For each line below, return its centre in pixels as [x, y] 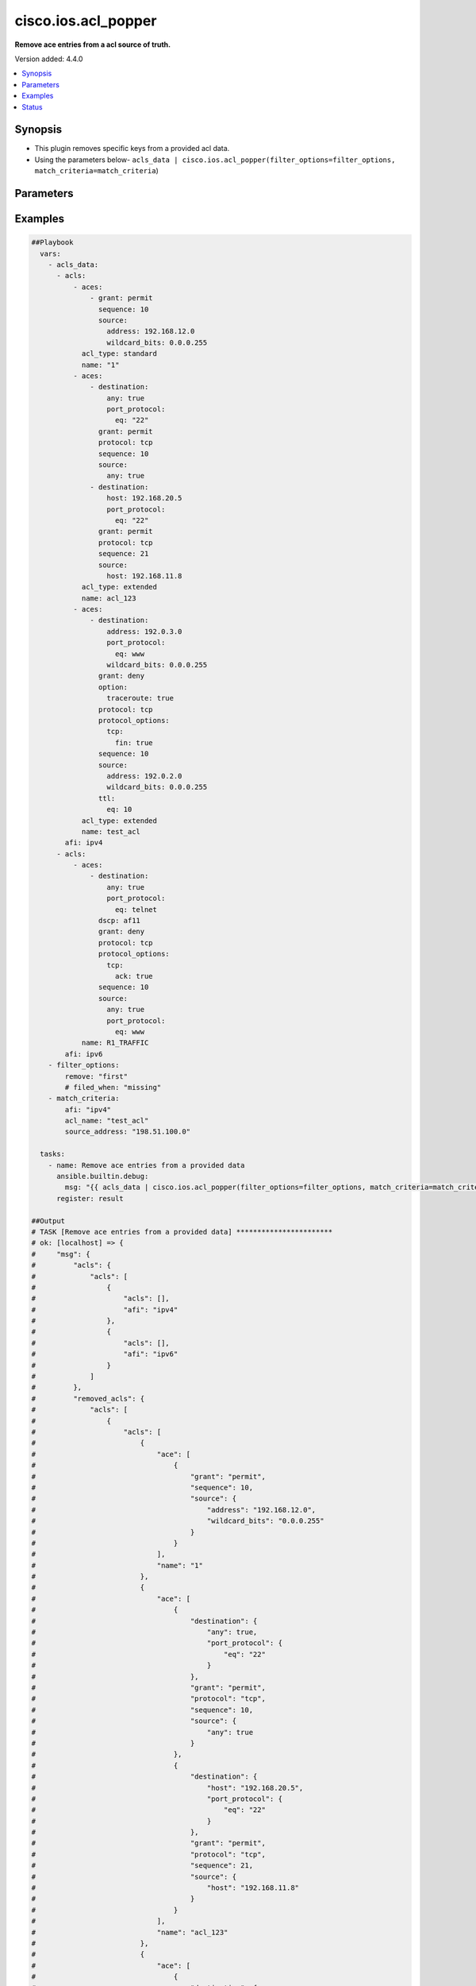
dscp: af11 [119, 921]
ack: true [134, 976]
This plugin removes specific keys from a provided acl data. [132, 149]
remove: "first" [96, 1076]
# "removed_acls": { [88, 1399]
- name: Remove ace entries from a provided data [146, 1165]
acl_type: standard [119, 354]
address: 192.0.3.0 [144, 631]
